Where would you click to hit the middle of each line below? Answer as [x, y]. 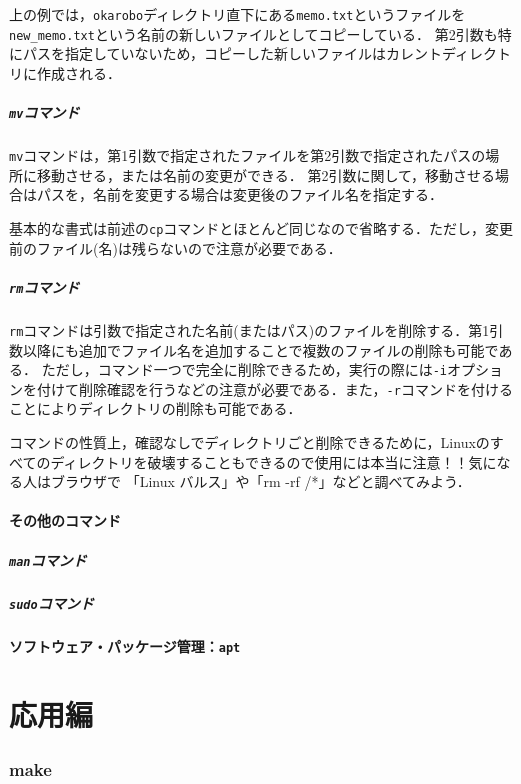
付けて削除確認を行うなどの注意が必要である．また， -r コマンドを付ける [274, 388]
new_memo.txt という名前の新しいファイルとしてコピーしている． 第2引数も [253, 33]
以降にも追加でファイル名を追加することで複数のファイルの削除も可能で [260, 349]
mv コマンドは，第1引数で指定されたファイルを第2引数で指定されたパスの [247, 155]
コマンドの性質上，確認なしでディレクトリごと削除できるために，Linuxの [249, 442]
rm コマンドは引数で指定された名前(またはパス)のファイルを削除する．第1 [249, 329]
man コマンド [48, 559]
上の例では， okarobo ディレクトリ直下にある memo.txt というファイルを [237, 14]
